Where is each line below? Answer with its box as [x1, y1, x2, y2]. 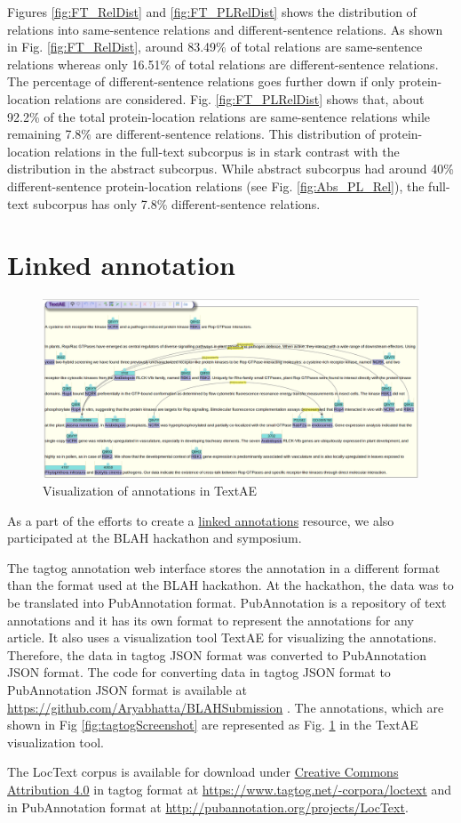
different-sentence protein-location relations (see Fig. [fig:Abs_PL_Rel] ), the [7, 176, 425, 195]
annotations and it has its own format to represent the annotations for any [7, 610, 414, 629]
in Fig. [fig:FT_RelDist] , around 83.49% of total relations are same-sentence [7, 37, 423, 56]
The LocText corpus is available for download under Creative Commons [7, 762, 399, 781]
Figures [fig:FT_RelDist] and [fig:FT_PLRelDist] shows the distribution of [7, 3, 417, 20]
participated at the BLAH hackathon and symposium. [7, 528, 302, 547]
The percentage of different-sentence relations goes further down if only [7, 72, 395, 91]
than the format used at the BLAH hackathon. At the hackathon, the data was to [7, 576, 454, 594]
